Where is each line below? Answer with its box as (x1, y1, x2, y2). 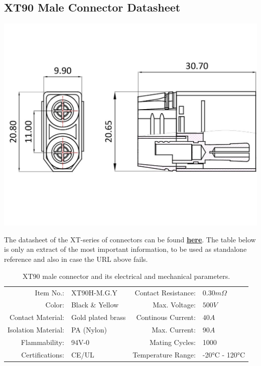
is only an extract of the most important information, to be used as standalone (4, 244, 247, 254)
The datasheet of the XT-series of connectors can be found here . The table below (4, 234, 256, 244)
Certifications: (21, 349, 64, 359)
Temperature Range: (133, 349, 196, 359)
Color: (45, 299, 64, 310)
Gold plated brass (71, 312, 126, 322)
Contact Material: (9, 312, 64, 322)
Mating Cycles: (149, 336, 196, 347)
